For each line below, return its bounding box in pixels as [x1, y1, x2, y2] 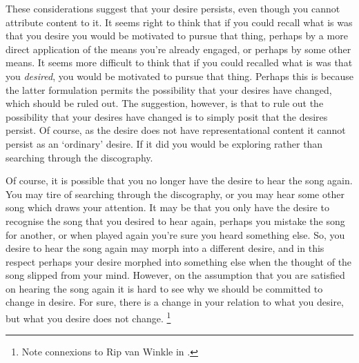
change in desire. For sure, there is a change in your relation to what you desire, [6, 295, 344, 309]
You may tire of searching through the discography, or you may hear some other [6, 186, 345, 201]
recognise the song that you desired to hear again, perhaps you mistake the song [6, 213, 345, 228]
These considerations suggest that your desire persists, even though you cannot [6, 1, 340, 15]
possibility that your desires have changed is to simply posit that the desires [6, 109, 328, 124]
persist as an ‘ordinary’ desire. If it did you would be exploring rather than [6, 136, 323, 150]
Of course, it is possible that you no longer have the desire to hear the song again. [6, 173, 353, 188]
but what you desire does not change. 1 [6, 309, 171, 325]
